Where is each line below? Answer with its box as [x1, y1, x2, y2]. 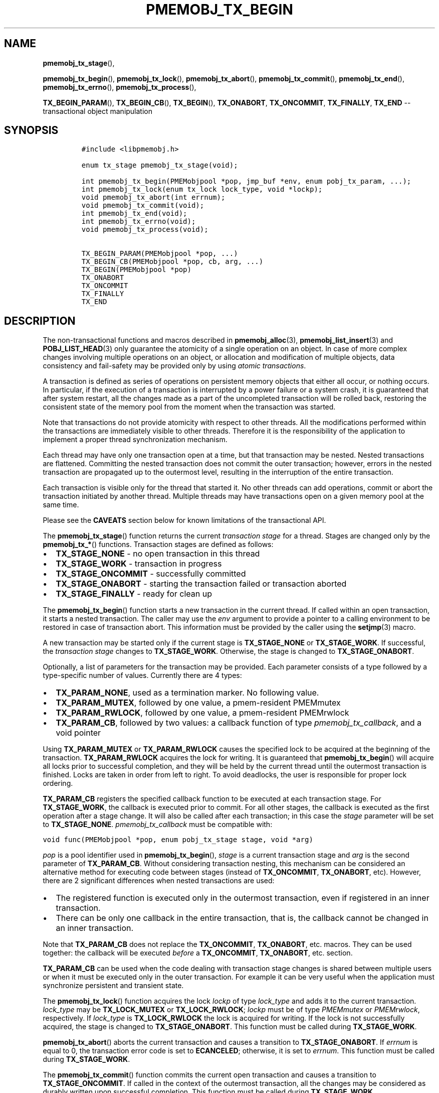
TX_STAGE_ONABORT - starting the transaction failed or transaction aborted [56, 579, 347, 589]
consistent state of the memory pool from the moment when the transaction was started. [43, 402, 336, 412]
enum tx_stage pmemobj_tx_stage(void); [81, 161, 238, 170]
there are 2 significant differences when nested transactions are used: [43, 876, 275, 885]
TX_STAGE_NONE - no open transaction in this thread [56, 549, 260, 559]
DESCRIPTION [4, 314, 76, 327]
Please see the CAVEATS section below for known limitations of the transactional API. [43, 516, 326, 525]
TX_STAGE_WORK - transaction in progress [56, 559, 222, 569]
